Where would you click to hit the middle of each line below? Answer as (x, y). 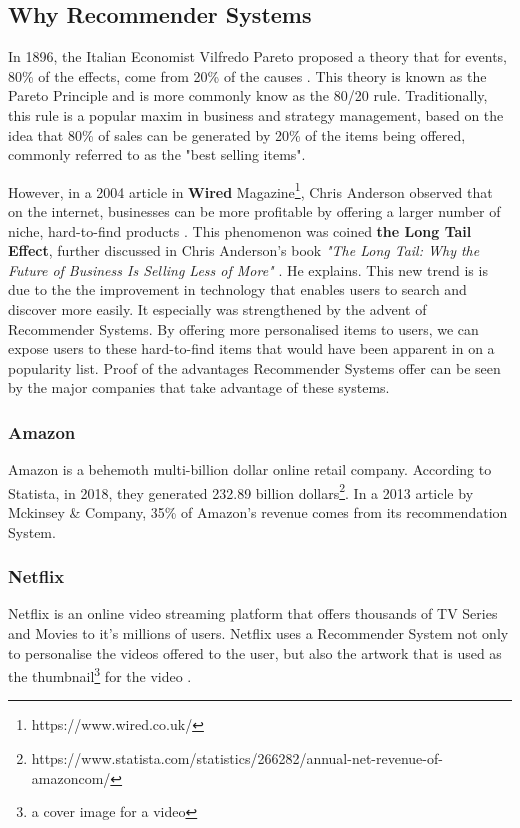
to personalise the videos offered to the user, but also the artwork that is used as (255, 652)
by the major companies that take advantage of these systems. (199, 387)
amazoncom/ (71, 777)
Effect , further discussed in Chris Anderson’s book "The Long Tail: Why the (244, 250)
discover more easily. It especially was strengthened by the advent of (217, 308)
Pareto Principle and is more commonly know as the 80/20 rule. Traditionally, (248, 95)
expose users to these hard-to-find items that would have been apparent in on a (251, 348)
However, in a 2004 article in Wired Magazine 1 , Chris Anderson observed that (250, 190)
